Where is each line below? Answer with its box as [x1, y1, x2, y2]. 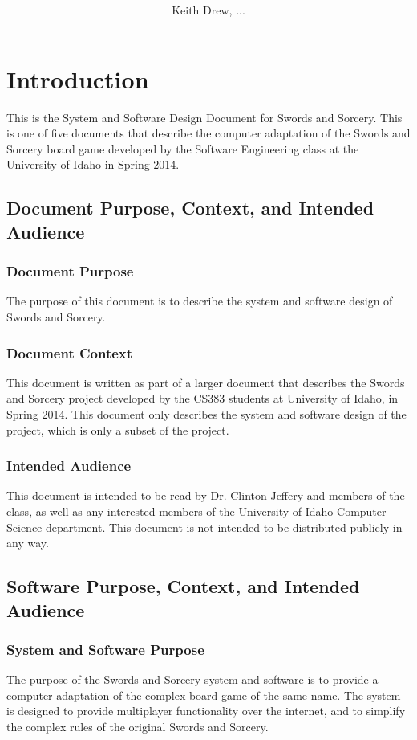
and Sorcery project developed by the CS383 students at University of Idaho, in [6, 390, 399, 407]
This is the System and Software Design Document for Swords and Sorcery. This [6, 108, 403, 125]
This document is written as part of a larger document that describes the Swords [6, 374, 405, 390]
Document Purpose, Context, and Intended [6, 195, 374, 220]
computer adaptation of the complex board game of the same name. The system [6, 686, 401, 703]
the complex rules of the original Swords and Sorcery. [6, 718, 269, 734]
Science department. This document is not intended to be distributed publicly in [6, 518, 403, 535]
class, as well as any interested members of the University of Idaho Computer [6, 503, 387, 520]
